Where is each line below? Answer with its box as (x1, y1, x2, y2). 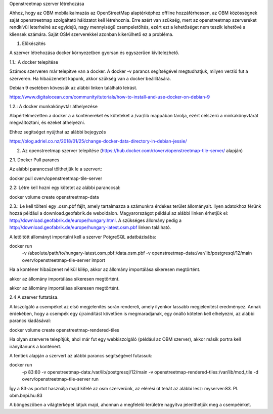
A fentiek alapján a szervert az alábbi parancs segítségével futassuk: (9, 353, 153, 359)
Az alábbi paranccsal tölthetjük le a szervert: (9, 166, 102, 172)
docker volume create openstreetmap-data (9, 194, 99, 200)
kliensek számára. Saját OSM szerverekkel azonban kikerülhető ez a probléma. (9, 31, 174, 37)
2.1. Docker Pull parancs (9, 157, 60, 163)
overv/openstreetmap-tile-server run (22, 376, 99, 382)
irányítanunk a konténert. (9, 343, 62, 349)
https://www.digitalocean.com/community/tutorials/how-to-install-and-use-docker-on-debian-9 (9, 94, 210, 100)
